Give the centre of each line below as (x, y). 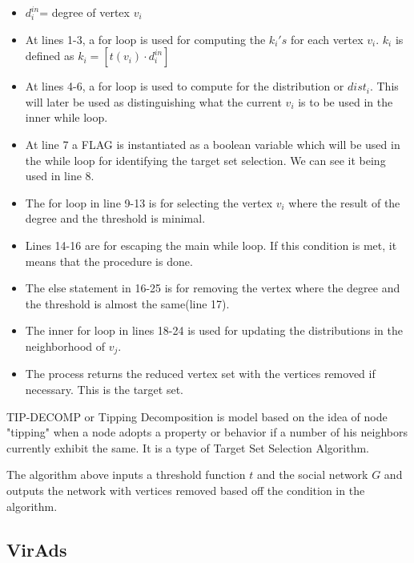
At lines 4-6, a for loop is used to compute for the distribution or (185, 86)
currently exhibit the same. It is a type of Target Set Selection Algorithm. (188, 447)
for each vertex (327, 39)
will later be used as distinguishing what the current (153, 101)
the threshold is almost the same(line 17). (127, 303)
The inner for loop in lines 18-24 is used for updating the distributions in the (214, 330)
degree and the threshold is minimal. (115, 218)
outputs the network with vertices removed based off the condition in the (186, 490)
